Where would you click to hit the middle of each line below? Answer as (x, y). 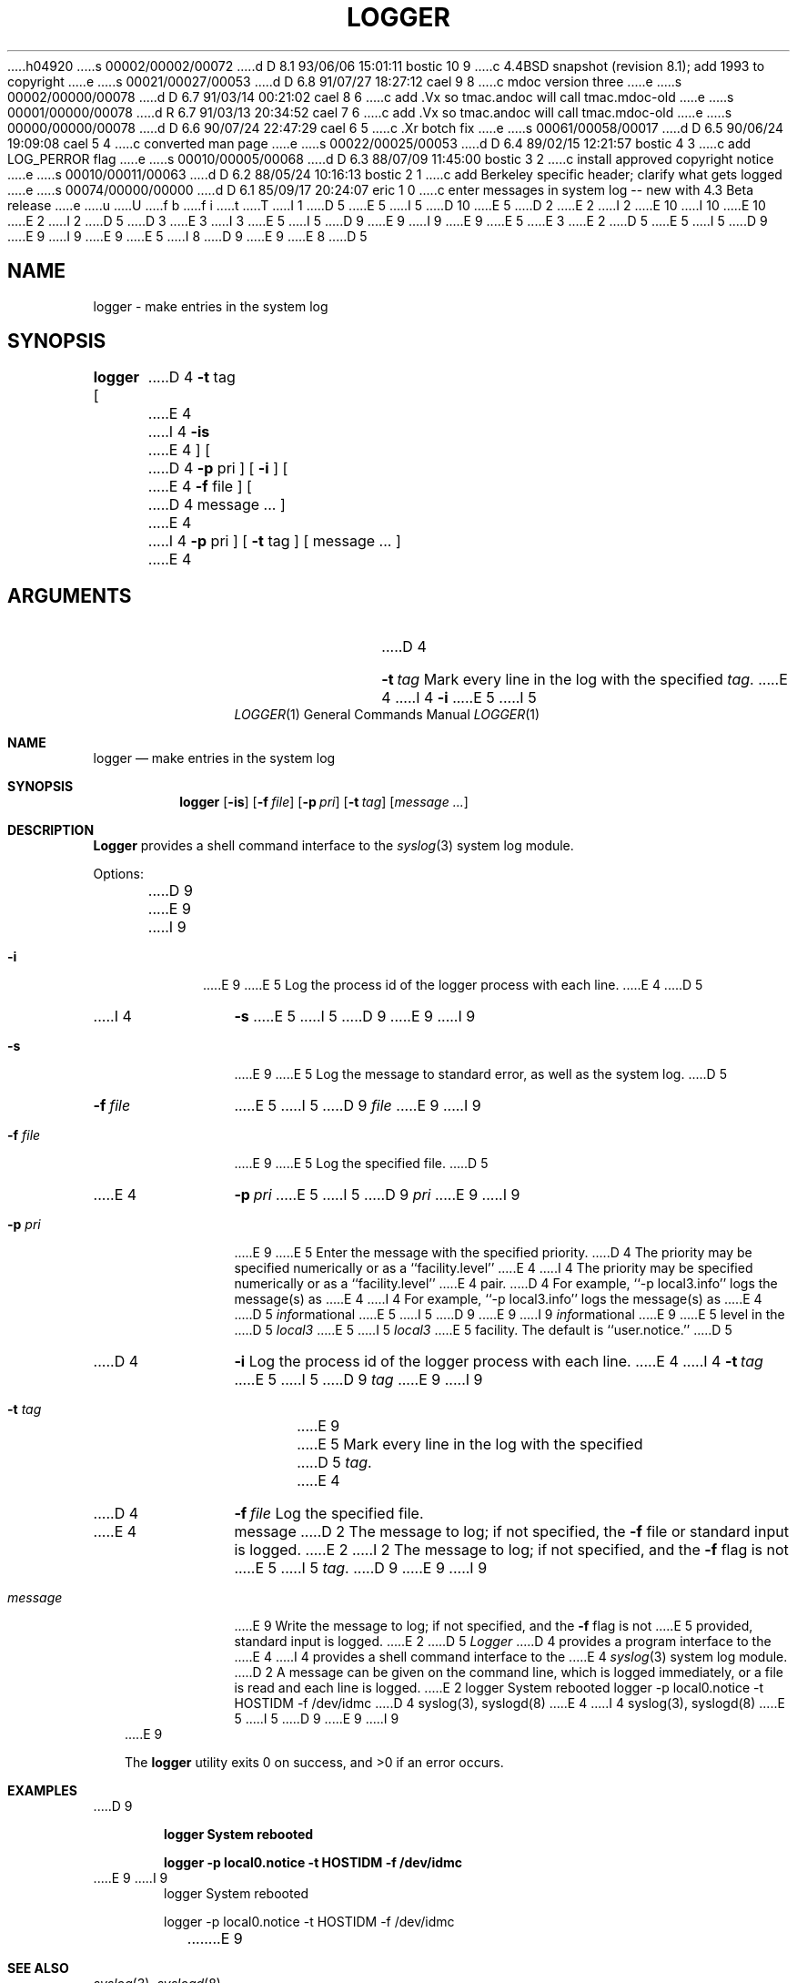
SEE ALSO (38, 1968)
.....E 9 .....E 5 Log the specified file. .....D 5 (361, 1164)
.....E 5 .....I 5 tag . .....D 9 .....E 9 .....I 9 (361, 1568)
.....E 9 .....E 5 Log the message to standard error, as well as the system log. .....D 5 (480, 1074)
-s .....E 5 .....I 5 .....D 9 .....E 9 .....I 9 (355, 1017)
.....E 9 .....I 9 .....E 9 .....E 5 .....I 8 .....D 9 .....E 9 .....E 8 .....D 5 (187, 236)
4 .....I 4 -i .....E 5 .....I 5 (459, 698)
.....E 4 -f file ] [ (200, 487)
